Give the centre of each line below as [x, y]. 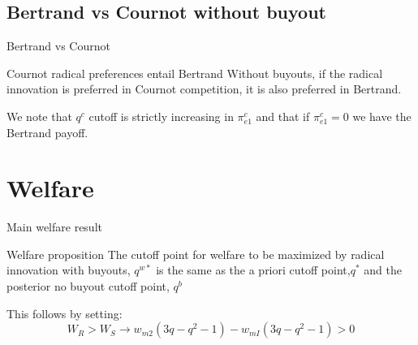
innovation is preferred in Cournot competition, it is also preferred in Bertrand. [204, 89]
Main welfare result [54, 227]
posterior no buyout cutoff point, [88, 286]
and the [383, 270]
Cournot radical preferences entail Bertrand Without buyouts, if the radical [195, 73]
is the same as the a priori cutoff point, [253, 270]
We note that [39, 116]
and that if [283, 116]
